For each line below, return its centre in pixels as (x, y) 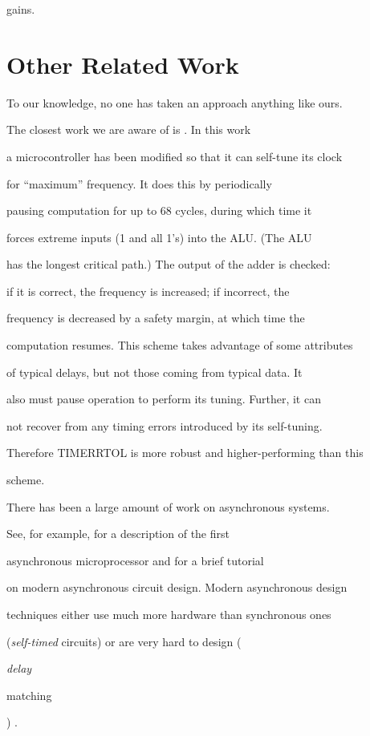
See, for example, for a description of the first (118, 534)
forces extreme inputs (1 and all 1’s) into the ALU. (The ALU (159, 237)
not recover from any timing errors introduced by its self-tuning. (165, 425)
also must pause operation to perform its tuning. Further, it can (164, 399)
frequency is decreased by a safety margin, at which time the (156, 318)
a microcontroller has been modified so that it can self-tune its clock (175, 156)
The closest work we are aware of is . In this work (129, 129)
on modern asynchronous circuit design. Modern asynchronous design (177, 587)
